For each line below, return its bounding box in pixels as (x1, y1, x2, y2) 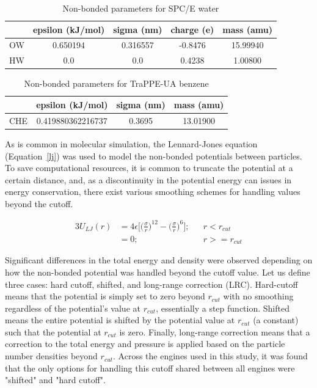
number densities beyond (5, 350, 98, 362)
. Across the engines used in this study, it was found (113, 350, 308, 362)
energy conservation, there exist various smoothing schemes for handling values (5, 185, 301, 198)
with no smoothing (223, 290, 294, 302)
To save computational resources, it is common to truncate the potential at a (5, 161, 293, 174)
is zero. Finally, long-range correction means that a (119, 325, 310, 338)
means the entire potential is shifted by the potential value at (5, 313, 235, 326)
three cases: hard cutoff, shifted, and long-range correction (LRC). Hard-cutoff (5, 277, 298, 290)
